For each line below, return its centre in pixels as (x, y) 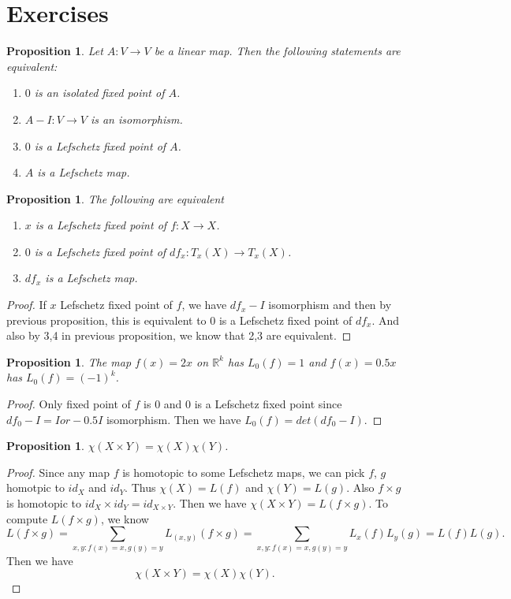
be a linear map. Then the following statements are (277, 51)
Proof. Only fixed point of (69, 404)
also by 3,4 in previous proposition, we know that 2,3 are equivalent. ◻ (179, 335)
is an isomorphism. (136, 119)
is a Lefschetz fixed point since (268, 404)
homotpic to (35, 487)
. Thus (140, 487)
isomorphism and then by (330, 305)
